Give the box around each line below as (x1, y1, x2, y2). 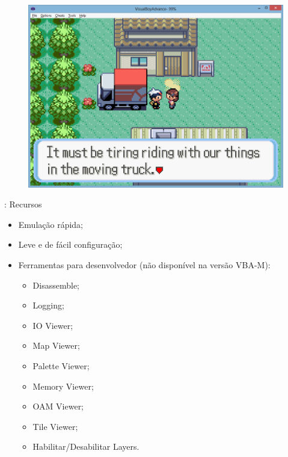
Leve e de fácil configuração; (18, 238, 123, 251)
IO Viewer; (32, 319, 73, 331)
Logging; (32, 299, 64, 311)
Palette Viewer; (32, 360, 90, 372)
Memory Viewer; (32, 379, 94, 392)
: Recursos (4, 198, 42, 210)
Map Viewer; (32, 339, 80, 352)
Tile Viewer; (32, 420, 78, 432)
